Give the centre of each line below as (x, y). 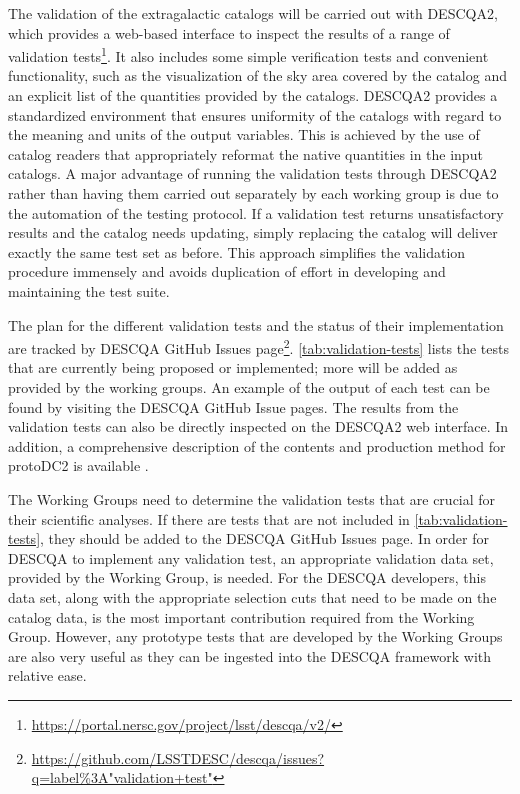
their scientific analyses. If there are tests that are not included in (209, 518)
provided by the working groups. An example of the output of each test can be (249, 387)
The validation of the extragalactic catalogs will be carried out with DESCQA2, (253, 13)
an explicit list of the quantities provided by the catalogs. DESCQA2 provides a (253, 95)
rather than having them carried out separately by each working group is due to (253, 193)
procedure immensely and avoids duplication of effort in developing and (227, 271)
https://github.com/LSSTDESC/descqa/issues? (178, 757)
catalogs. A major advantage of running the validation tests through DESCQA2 (252, 173)
